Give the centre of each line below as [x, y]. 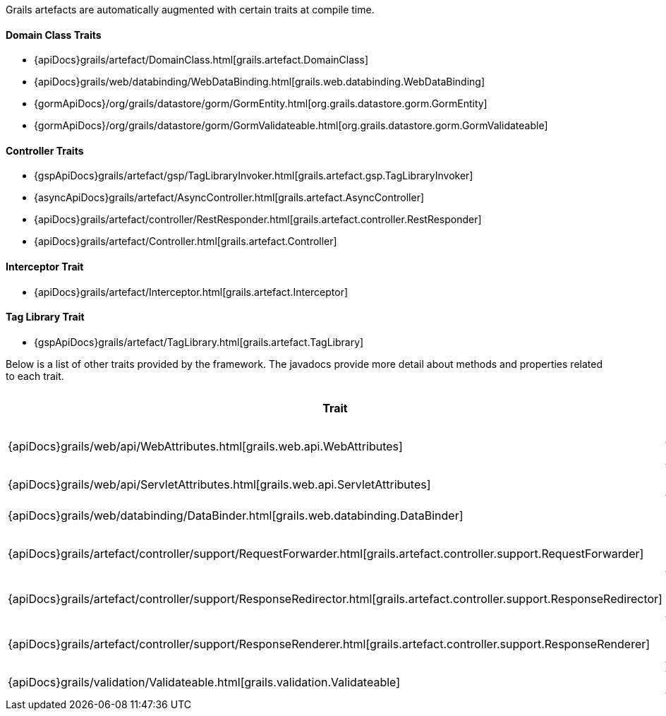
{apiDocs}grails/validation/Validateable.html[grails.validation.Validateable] [204, 682]
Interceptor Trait [45, 267]
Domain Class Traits [54, 35]
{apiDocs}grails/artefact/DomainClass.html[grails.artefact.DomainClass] [201, 60]
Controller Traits [45, 150]
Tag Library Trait [45, 317]
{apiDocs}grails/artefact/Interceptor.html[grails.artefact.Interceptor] [191, 292]
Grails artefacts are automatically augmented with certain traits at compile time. [190, 10]
